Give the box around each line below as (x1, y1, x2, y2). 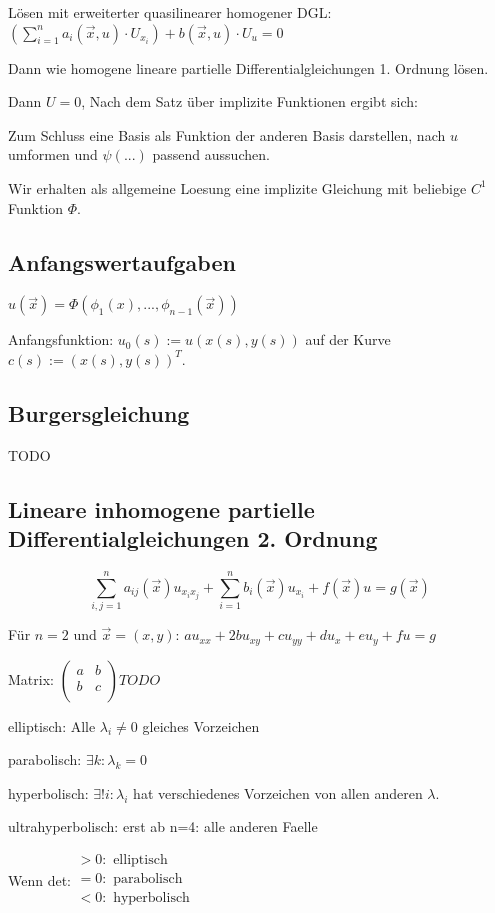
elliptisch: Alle (8, 715, 96, 736)
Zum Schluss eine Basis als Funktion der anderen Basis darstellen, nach (8, 124, 446, 145)
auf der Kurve (305, 329, 391, 350)
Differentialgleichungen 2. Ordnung (8, 523, 378, 554)
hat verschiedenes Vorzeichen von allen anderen (133, 782, 423, 803)
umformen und (8, 144, 98, 165)
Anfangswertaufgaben (8, 246, 236, 277)
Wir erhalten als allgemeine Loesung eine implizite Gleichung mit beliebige (8, 177, 467, 198)
